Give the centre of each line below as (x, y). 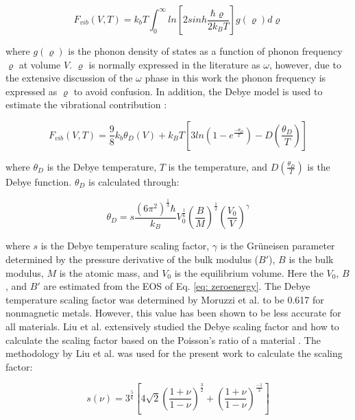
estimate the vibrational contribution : (86, 104)
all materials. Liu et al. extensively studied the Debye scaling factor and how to (172, 326)
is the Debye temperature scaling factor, (125, 246)
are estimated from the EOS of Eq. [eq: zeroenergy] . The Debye (177, 286)
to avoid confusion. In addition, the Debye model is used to (198, 91)
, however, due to (305, 64)
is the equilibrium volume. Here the (249, 272)
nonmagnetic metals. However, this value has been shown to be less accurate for (173, 313)
